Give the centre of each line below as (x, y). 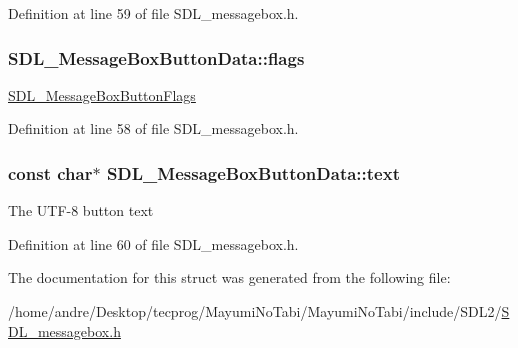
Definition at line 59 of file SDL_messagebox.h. (153, 13)
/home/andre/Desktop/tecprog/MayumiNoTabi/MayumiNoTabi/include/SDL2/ (255, 311)
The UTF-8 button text (81, 210)
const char (50, 172)
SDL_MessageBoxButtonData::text (253, 172)
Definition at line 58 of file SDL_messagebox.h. (153, 128)
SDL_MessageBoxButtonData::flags (156, 57)
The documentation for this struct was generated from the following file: (229, 277)
